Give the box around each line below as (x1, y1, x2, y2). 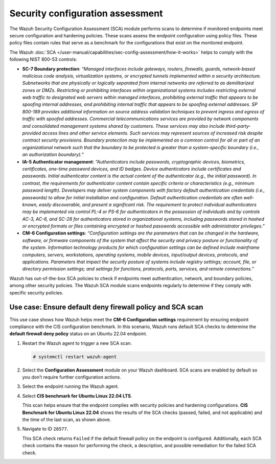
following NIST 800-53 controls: (9, 56, 78, 62)
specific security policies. (9, 289, 64, 296)
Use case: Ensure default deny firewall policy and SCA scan (9, 303, 203, 312)
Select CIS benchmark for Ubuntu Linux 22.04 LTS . (22, 392, 132, 399)
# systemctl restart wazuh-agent (33, 354, 117, 360)
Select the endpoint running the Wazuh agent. (22, 383, 120, 389)
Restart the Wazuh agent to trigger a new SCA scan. (22, 340, 132, 346)
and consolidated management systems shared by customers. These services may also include (22, 123, 225, 129)
